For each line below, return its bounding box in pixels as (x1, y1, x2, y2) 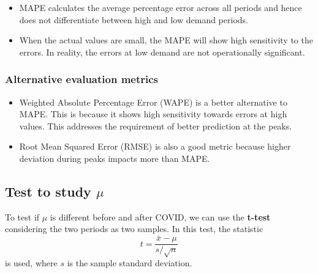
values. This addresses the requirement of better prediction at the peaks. (19, 119, 292, 132)
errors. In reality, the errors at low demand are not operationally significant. (19, 45, 305, 58)
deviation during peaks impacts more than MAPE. (19, 151, 210, 164)
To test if (5, 210, 40, 223)
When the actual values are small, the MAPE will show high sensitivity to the (19, 34, 313, 46)
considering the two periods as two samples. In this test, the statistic (5, 222, 263, 235)
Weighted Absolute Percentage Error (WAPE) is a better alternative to (19, 95, 287, 108)
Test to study (5, 181, 91, 200)
